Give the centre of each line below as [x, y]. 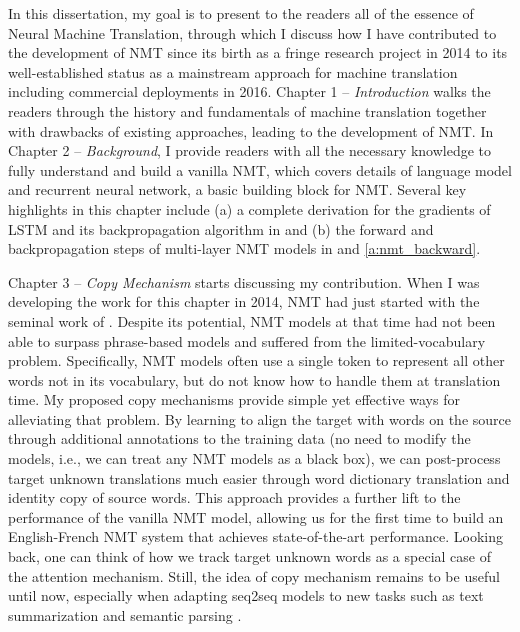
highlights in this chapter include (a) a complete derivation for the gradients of [249, 208]
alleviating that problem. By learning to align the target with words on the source [260, 418]
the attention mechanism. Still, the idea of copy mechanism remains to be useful [254, 575]
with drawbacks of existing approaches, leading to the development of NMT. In [251, 130]
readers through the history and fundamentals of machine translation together [247, 110]
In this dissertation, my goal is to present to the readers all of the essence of [241, 13]
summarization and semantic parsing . [125, 614]
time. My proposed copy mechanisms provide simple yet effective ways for [234, 399]
